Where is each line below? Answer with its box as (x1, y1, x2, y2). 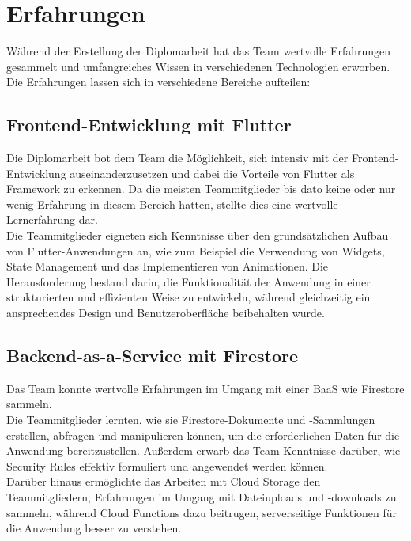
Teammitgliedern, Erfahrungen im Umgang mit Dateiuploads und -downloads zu (6, 489, 397, 505)
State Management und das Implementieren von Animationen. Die (6, 258, 329, 274)
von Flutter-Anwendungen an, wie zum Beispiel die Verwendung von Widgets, (6, 242, 385, 259)
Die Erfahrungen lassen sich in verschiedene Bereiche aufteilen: (6, 74, 311, 90)
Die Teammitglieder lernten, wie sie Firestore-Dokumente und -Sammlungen (6, 411, 375, 428)
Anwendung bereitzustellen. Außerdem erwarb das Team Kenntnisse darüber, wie (6, 442, 401, 459)
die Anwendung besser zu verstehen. (6, 520, 182, 536)
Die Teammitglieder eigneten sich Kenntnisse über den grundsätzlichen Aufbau (6, 227, 389, 244)
